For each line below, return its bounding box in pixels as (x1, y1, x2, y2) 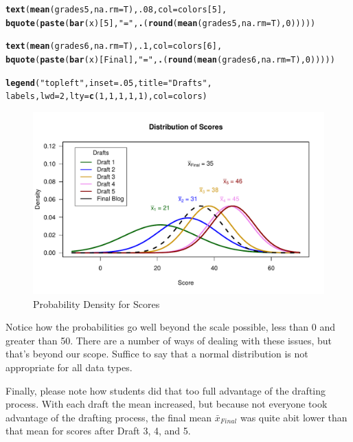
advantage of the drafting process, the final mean (5, 410, 212, 424)
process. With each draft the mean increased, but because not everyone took (5, 397, 328, 411)
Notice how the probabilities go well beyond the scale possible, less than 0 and (5, 320, 335, 334)
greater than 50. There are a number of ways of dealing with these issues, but (5, 333, 332, 347)
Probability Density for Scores (33, 296, 160, 311)
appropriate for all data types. (5, 360, 133, 374)
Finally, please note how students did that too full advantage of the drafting (5, 383, 326, 397)
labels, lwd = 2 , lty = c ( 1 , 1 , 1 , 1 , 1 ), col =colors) (5, 91, 207, 102)
